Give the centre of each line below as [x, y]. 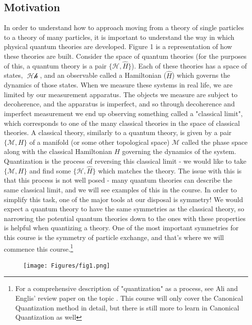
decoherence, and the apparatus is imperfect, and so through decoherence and [119, 104]
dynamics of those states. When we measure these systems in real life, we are [118, 85]
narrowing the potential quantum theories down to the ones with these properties [125, 218]
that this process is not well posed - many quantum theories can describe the [118, 180]
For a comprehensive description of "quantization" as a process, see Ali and [126, 288]
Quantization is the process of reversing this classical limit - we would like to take [125, 161]
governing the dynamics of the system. [179, 151]
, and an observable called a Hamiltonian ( [103, 75]
